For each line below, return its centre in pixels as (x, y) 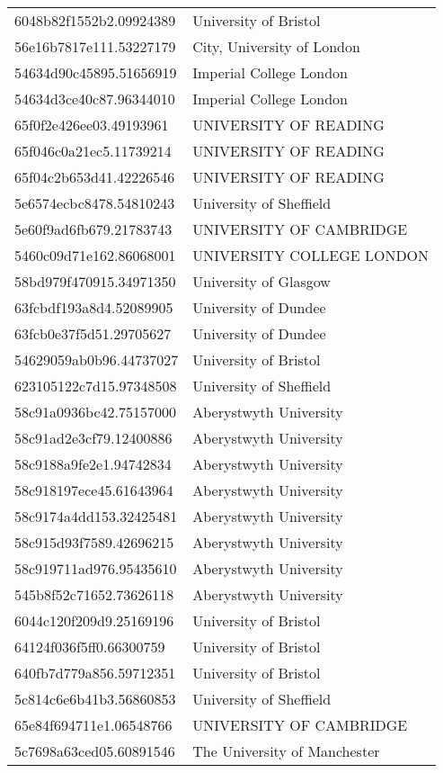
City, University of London (276, 46)
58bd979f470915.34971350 (95, 281)
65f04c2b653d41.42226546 (95, 177)
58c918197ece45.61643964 (94, 490)
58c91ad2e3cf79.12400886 (93, 438)
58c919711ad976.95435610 (96, 568)
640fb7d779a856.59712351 (95, 673)
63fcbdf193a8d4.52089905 (94, 307)
